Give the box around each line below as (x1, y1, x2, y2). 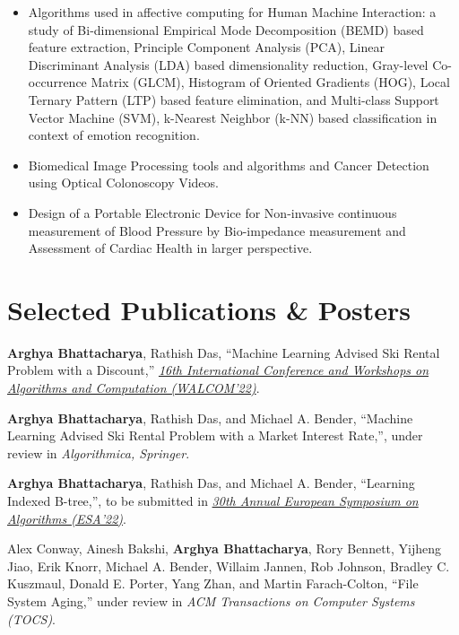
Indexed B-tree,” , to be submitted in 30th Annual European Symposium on (7, 491, 419, 509)
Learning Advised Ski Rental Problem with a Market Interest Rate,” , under (7, 426, 423, 445)
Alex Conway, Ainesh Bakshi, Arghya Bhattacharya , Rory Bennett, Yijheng (7, 539, 442, 558)
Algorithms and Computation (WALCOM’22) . (7, 378, 260, 397)
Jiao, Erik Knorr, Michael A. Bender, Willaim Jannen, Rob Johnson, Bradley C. (7, 556, 450, 575)
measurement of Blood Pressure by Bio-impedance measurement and (28, 221, 406, 239)
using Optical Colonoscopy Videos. (28, 173, 219, 192)
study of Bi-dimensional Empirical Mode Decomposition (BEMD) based (28, 20, 424, 39)
